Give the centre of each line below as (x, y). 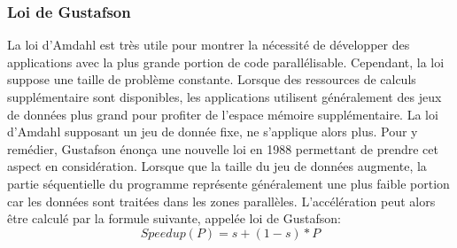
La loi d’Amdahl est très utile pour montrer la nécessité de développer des (209, 45)
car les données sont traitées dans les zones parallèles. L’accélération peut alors (221, 201)
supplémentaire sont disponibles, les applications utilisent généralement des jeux (225, 97)
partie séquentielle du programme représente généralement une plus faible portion (228, 183)
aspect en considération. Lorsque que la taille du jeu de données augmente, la (217, 166)
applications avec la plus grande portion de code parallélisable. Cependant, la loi (226, 62)
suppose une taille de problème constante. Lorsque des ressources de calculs (212, 79)
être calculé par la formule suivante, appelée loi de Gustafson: (174, 218)
